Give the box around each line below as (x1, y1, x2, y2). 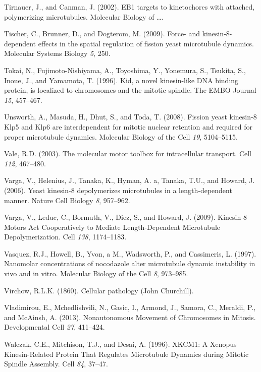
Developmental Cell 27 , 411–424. (4, 322, 105, 332)
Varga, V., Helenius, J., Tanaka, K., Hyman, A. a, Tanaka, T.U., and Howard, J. (4, 175, 255, 185)
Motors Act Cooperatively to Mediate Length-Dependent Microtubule (4, 221, 220, 232)
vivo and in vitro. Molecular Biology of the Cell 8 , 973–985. (4, 268, 188, 279)
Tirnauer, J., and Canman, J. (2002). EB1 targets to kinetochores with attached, (4, 2, 255, 12)
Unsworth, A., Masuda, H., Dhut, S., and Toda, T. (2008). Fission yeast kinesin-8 (4, 111, 257, 122)
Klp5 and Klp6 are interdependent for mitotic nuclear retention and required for (4, 121, 252, 132)
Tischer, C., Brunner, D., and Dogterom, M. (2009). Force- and (4, 28, 200, 39)
